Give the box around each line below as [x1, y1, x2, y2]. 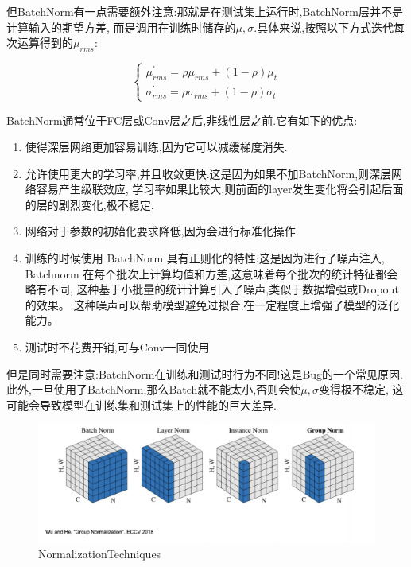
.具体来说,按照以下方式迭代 [254, 18, 394, 35]
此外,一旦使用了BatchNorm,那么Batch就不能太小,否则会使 [6, 381, 301, 398]
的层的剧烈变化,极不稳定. [25, 196, 154, 212]
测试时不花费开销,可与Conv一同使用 [25, 339, 210, 355]
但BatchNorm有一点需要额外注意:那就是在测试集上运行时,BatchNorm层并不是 [6, 3, 404, 19]
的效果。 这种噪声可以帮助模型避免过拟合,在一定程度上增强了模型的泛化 [25, 296, 400, 313]
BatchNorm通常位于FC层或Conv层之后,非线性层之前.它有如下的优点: [6, 111, 358, 128]
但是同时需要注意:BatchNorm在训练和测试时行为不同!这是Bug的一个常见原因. [6, 365, 403, 382]
